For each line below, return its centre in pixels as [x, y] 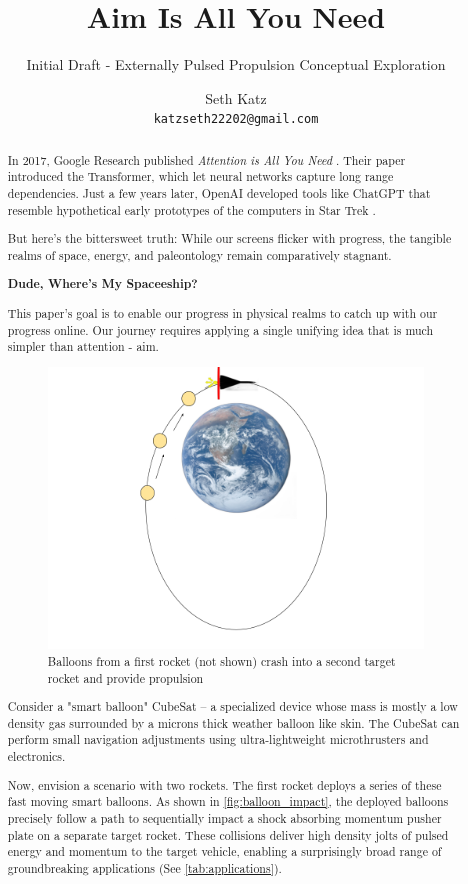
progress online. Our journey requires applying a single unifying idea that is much [220, 329]
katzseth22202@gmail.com [236, 119]
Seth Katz [236, 97]
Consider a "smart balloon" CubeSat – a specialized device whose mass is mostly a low [232, 706]
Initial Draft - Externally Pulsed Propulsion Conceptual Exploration [236, 64]
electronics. [36, 756]
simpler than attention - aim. [83, 346]
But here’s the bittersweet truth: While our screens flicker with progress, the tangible [229, 238]
